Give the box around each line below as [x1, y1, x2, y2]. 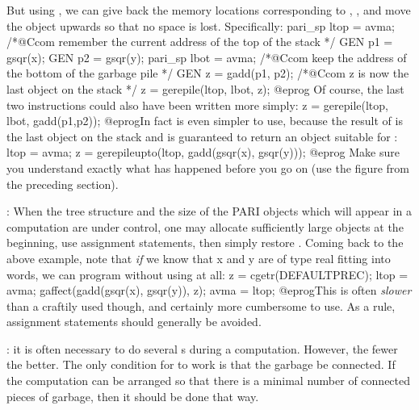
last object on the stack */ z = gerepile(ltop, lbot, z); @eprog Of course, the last [6, 80, 404, 97]
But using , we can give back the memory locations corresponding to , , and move [6, 2, 411, 18]
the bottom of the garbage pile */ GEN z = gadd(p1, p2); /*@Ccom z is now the [6, 65, 409, 82]
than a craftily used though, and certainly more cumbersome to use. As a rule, [6, 297, 396, 314]
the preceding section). [6, 175, 119, 192]
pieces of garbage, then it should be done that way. [6, 387, 259, 404]
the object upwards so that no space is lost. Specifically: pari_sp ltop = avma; [6, 17, 395, 34]
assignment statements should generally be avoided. [6, 313, 262, 330]
